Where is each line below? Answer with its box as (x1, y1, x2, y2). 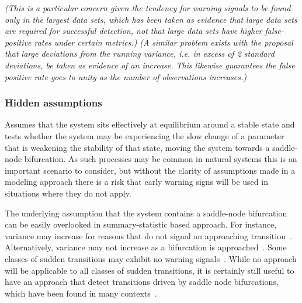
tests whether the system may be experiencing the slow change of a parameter (5, 129, 284, 142)
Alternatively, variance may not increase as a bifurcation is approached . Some (5, 241, 287, 253)
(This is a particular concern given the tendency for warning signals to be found (5, 2, 291, 13)
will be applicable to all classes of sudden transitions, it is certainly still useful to (5, 264, 294, 276)
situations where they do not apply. (5, 187, 131, 199)
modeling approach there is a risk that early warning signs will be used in (5, 175, 268, 188)
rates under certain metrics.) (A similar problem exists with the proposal (34, 36, 293, 48)
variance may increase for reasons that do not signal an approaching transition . (5, 229, 292, 242)
